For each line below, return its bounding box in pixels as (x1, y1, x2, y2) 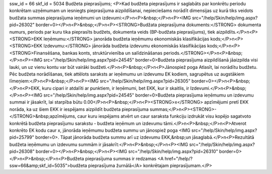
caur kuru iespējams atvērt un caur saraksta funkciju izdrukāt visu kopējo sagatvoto (77, 113, 251, 119)
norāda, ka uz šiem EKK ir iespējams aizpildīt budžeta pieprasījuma (9, 106, 149, 112)
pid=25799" (9, 134, 35, 140)
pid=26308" (9, 148, 35, 154)
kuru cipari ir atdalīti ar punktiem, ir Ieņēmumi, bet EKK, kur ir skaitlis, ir (42, 85, 189, 91)
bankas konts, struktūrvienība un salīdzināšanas (62, 50, 163, 56)
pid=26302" (9, 22, 35, 28)
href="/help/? (164, 155, 193, 161)
